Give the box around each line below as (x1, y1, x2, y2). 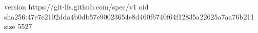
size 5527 (4, 21, 32, 31)
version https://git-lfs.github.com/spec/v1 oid (4, 1, 149, 11)
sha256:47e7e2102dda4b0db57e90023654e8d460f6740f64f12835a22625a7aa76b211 (4, 11, 254, 21)
